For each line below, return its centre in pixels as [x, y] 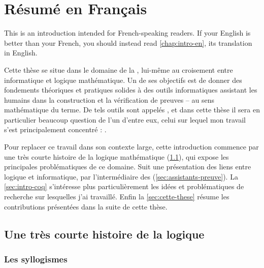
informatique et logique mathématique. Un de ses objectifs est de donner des [123, 80]
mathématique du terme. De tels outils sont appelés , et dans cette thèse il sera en [132, 110]
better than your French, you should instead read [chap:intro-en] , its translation [128, 42]
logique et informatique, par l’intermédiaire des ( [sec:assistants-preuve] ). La [121, 176]
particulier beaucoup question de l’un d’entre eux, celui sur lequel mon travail [125, 119]
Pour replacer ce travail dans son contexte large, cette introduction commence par [131, 147]
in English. [21, 53]
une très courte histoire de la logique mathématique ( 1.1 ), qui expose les [117, 156]
